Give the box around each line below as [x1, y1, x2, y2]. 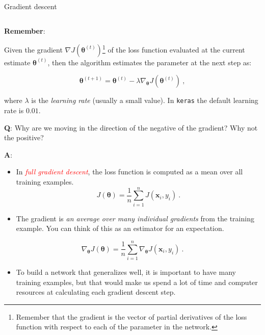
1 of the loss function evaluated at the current [102, 43, 245, 55]
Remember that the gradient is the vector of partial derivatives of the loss [16, 311, 247, 322]
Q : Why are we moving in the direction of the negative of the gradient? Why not [4, 122, 258, 133]
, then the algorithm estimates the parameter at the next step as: [47, 57, 252, 67]
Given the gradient [4, 44, 63, 55]
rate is [4, 105, 24, 116]
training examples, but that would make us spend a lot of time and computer [16, 276, 258, 287]
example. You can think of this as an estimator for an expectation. [16, 223, 224, 234]
